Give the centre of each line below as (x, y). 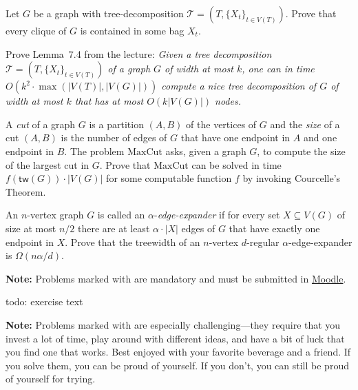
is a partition (116, 124)
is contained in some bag (132, 30)
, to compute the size (301, 151)
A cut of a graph (41, 124)
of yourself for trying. (51, 379)
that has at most (109, 101)
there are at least (114, 228)
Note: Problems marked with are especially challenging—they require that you (173, 324)
